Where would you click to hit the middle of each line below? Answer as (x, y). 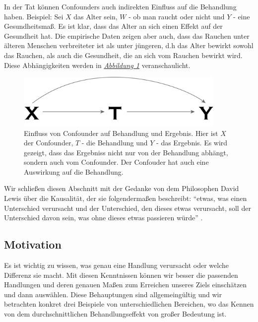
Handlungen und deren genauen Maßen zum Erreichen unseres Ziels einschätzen (126, 285)
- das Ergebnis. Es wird (192, 143)
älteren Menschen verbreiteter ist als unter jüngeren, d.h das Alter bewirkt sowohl (129, 45)
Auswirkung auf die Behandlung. (74, 171)
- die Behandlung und (115, 143)
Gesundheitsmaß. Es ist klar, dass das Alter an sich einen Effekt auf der (113, 26)
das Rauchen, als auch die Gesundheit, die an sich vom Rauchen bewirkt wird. (123, 55)
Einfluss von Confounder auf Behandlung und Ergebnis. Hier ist (121, 133)
